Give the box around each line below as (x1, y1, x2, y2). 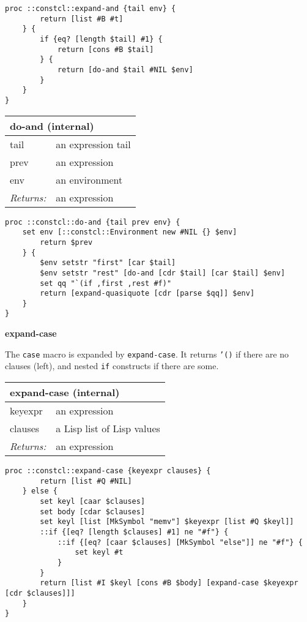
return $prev (40, 238, 93, 247)
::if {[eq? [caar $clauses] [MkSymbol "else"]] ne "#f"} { (57, 538, 303, 547)
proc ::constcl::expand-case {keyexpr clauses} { (5, 466, 211, 476)
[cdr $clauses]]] (5, 588, 75, 598)
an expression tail (56, 137, 131, 151)
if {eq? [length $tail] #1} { (40, 34, 163, 43)
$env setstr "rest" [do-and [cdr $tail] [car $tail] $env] (40, 268, 286, 277)
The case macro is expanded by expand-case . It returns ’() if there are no (5, 347, 289, 360)
